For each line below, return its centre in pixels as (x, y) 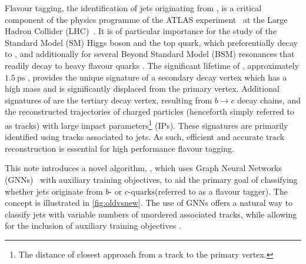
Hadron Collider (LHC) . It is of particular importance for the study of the (141, 31)
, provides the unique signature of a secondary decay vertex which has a (157, 77)
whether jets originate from (54, 191)
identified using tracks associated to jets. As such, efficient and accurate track (145, 137)
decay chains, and (269, 100)
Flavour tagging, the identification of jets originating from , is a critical (133, 8)
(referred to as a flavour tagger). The (221, 191)
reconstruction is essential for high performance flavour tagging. (119, 148)
